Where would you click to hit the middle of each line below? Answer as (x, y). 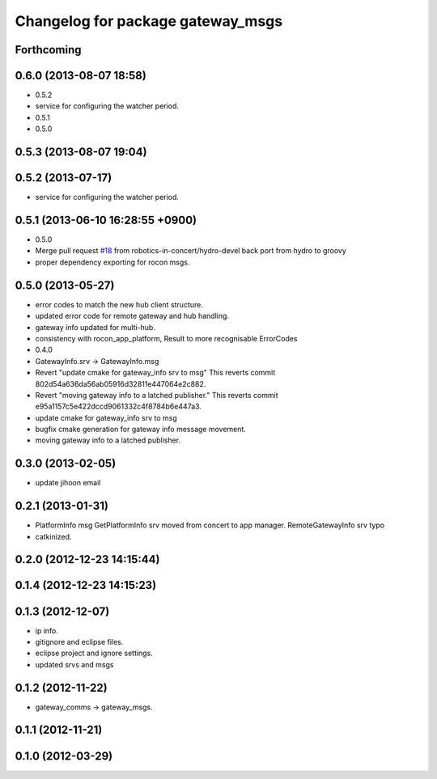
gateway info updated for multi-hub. (95, 327)
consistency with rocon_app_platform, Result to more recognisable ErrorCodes (167, 338)
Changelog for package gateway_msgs (149, 21)
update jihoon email (68, 483)
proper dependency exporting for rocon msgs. (112, 262)
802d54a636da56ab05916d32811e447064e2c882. (121, 383)
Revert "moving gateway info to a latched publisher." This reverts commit (157, 395)
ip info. (47, 630)
